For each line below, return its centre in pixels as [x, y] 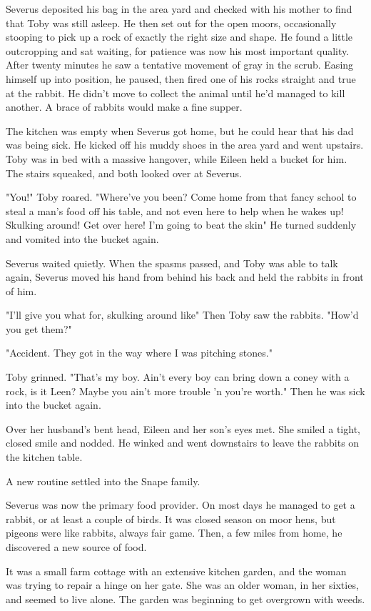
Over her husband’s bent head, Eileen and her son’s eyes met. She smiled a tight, [183, 428]
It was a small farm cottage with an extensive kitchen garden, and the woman [176, 571]
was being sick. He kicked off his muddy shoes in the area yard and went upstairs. [185, 145]
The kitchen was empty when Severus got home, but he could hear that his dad [180, 130]
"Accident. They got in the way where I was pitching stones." [139, 353]
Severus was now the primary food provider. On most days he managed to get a [181, 505]
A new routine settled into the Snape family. [103, 481]
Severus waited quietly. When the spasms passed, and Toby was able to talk [172, 263]
